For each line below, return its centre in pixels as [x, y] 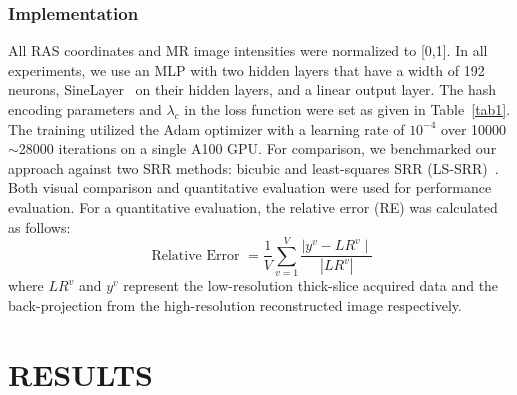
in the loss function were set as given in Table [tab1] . [347, 109]
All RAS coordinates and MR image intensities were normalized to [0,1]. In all [248, 50]
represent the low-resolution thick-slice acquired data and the [311, 285]
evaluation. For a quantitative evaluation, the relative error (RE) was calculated [253, 206]
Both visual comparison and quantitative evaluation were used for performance [250, 187]
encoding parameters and [85, 109]
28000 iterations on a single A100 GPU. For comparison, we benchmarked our [257, 148]
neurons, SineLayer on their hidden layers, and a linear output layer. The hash [252, 89]
